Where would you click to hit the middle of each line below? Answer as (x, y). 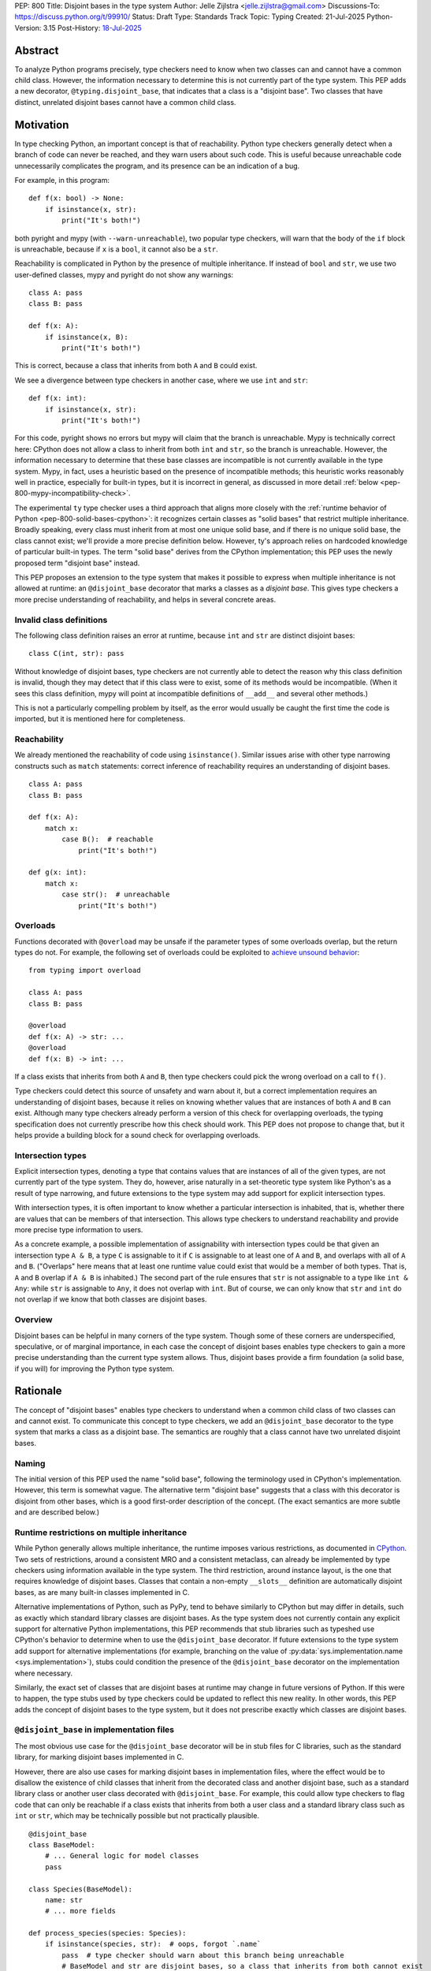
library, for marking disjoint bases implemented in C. (99, 1757)
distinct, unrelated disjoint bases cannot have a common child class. (125, 102)
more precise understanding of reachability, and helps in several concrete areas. (145, 599)
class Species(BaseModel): (81, 1889)
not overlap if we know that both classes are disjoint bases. (111, 1299)
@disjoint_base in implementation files (95, 1730)
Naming (30, 1463)
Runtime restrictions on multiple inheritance (101, 1532)
